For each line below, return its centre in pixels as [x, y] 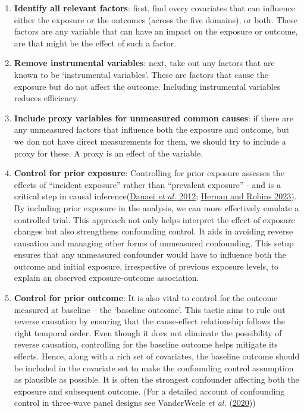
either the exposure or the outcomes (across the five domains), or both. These [156, 19]
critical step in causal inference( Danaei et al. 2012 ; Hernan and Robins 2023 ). [155, 196]
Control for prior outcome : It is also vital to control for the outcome [146, 298]
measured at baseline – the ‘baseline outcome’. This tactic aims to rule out [150, 309]
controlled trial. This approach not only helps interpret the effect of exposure [154, 219]
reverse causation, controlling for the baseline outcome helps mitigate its [146, 344]
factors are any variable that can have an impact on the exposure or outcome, [156, 31]
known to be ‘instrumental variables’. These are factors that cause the [141, 74]
